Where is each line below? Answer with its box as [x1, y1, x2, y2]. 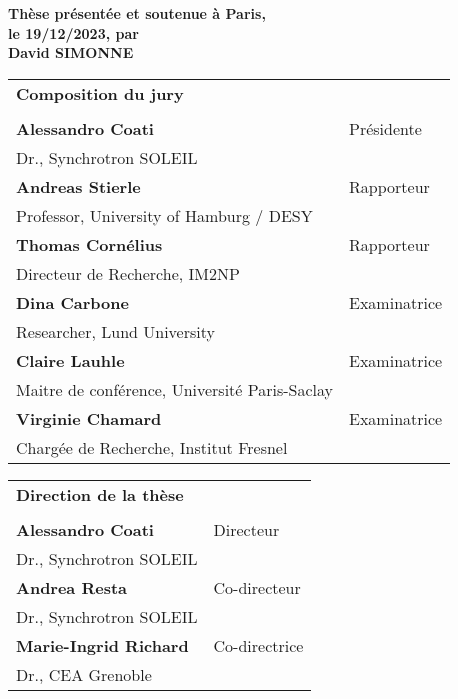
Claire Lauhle [16, 348, 125, 372]
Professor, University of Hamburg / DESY [16, 203, 313, 227]
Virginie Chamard [16, 406, 162, 430]
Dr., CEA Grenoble [16, 662, 152, 686]
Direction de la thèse [16, 482, 184, 506]
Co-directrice [213, 633, 304, 657]
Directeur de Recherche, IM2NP [16, 261, 240, 285]
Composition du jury [16, 81, 184, 105]
